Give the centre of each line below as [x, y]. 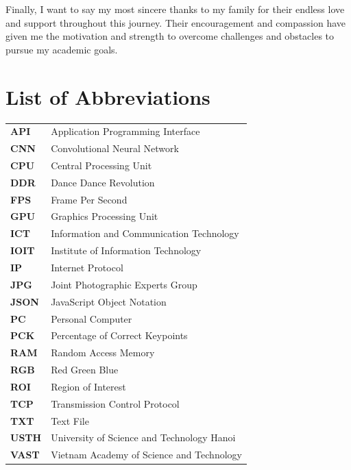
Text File [70, 420]
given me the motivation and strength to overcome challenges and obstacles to [170, 36]
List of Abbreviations [108, 96]
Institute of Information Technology [126, 250]
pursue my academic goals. [62, 49]
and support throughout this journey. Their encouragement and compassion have [176, 22]
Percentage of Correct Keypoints [119, 335]
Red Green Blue [85, 370]
